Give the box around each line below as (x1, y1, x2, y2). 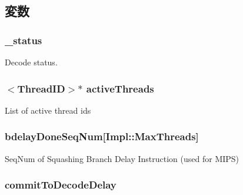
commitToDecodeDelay (5, 177, 116, 192)
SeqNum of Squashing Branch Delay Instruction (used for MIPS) (5, 152, 239, 164)
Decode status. (5, 56, 58, 68)
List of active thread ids (5, 104, 91, 116)
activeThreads (86, 81, 154, 95)
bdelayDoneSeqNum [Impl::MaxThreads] (5, 129, 199, 144)
